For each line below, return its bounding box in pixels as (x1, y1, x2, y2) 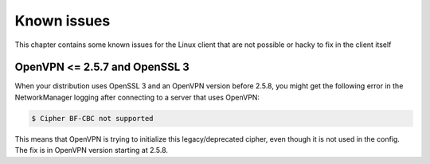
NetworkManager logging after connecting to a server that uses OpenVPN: (14, 92, 260, 102)
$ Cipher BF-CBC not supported (31, 114, 154, 123)
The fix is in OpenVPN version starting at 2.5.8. (14, 146, 169, 155)
